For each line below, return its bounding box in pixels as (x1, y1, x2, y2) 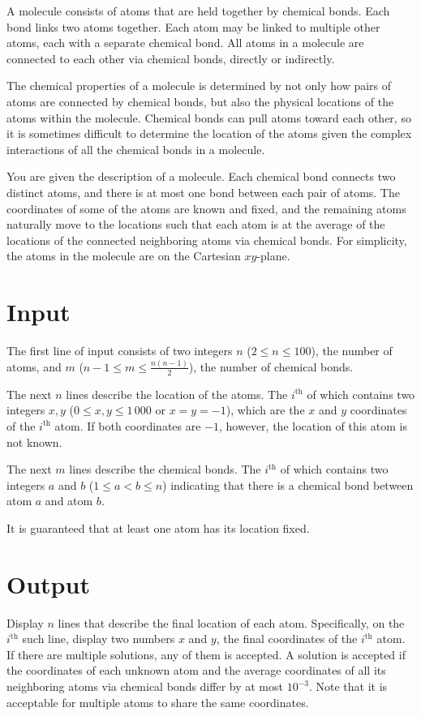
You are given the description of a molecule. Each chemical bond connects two (6, 168, 396, 185)
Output (6, 567, 90, 600)
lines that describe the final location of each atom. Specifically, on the (58, 614, 405, 631)
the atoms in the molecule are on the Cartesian (6, 247, 241, 264)
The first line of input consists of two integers (6, 342, 233, 359)
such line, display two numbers (22, 630, 175, 647)
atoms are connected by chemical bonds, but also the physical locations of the (6, 92, 394, 109)
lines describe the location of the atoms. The (66, 385, 288, 402)
